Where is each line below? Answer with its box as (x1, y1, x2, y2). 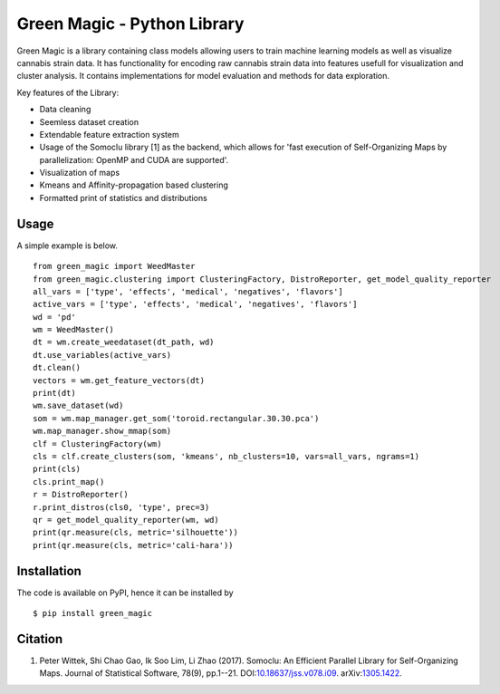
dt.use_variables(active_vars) (33, 350, 172, 360)
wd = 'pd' (33, 312, 76, 322)
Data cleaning (39, 104, 91, 115)
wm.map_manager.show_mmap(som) (33, 426, 172, 437)
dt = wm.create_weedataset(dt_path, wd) (33, 337, 215, 348)
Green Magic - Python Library (16, 14, 245, 34)
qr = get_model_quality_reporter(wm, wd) (33, 515, 219, 525)
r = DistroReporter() (33, 489, 129, 500)
